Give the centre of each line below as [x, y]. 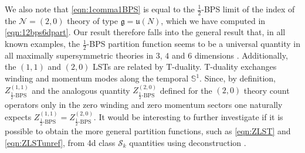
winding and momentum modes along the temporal [97, 78]
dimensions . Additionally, [241, 55]
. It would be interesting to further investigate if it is [188, 116]
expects [18, 116]
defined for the [186, 90]
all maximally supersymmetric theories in [79, 55]
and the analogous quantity [81, 90]
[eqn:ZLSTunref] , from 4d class [60, 142]
